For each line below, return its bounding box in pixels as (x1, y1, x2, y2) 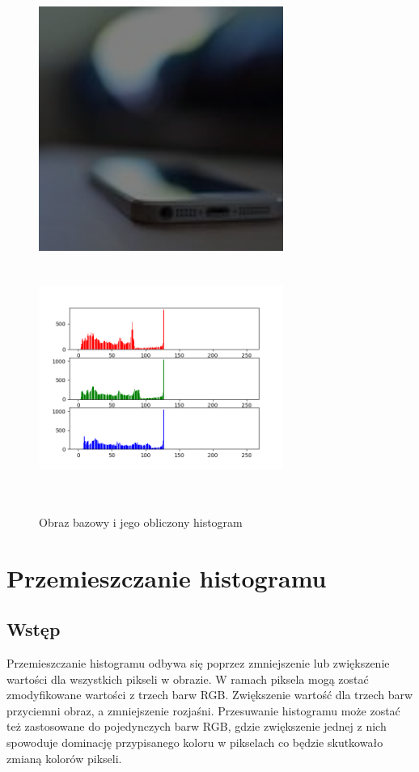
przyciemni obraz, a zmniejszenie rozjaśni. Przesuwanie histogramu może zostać (6, 702, 400, 719)
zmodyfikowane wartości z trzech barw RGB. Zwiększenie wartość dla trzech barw (6, 686, 413, 703)
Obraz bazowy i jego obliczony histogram (39, 513, 243, 530)
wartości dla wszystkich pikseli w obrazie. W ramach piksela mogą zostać (6, 670, 369, 687)
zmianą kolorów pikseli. (6, 749, 122, 766)
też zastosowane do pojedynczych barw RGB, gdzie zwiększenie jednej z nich (6, 718, 387, 735)
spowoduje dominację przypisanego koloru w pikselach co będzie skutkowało (6, 734, 383, 751)
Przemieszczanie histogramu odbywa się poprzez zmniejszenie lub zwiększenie (6, 655, 390, 672)
